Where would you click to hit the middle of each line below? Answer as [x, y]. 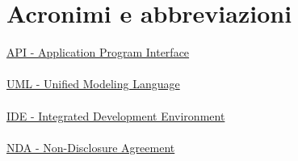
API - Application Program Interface [98, 52]
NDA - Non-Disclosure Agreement [91, 147]
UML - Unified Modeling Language [93, 84]
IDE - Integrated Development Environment [116, 115]
